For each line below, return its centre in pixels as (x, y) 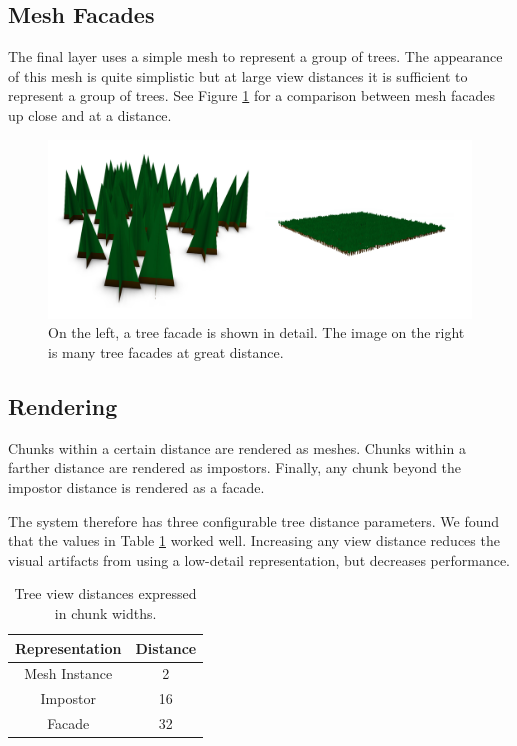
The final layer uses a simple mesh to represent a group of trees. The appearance (255, 56)
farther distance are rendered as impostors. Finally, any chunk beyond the (235, 467)
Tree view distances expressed (105, 593)
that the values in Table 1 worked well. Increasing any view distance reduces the (254, 540)
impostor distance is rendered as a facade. (136, 487)
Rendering (63, 406)
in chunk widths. (105, 613)
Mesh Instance (68, 673)
